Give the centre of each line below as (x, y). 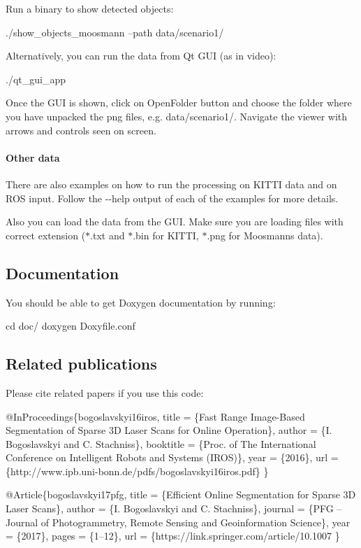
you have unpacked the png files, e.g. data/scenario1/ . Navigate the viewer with (177, 116)
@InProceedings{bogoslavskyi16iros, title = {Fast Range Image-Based (155, 416)
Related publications (81, 364)
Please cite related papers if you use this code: (105, 392)
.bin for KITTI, (166, 235)
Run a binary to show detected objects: (90, 8)
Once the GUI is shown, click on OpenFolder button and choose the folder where (179, 103)
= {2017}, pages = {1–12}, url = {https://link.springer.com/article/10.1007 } (173, 536)
